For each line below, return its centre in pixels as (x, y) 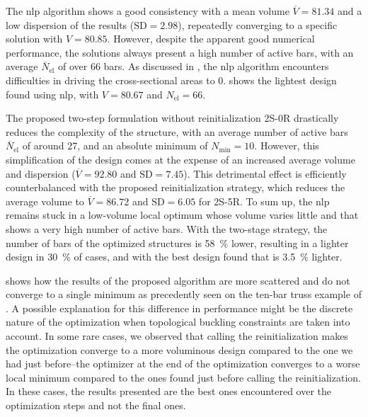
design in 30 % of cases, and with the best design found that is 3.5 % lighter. (174, 257)
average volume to (45, 201)
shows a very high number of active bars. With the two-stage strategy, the (167, 228)
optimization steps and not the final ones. (96, 405)
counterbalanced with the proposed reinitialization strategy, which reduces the (176, 187)
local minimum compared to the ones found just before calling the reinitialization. (183, 377)
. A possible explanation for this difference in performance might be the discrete (179, 308)
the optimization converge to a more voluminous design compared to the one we (179, 349)
